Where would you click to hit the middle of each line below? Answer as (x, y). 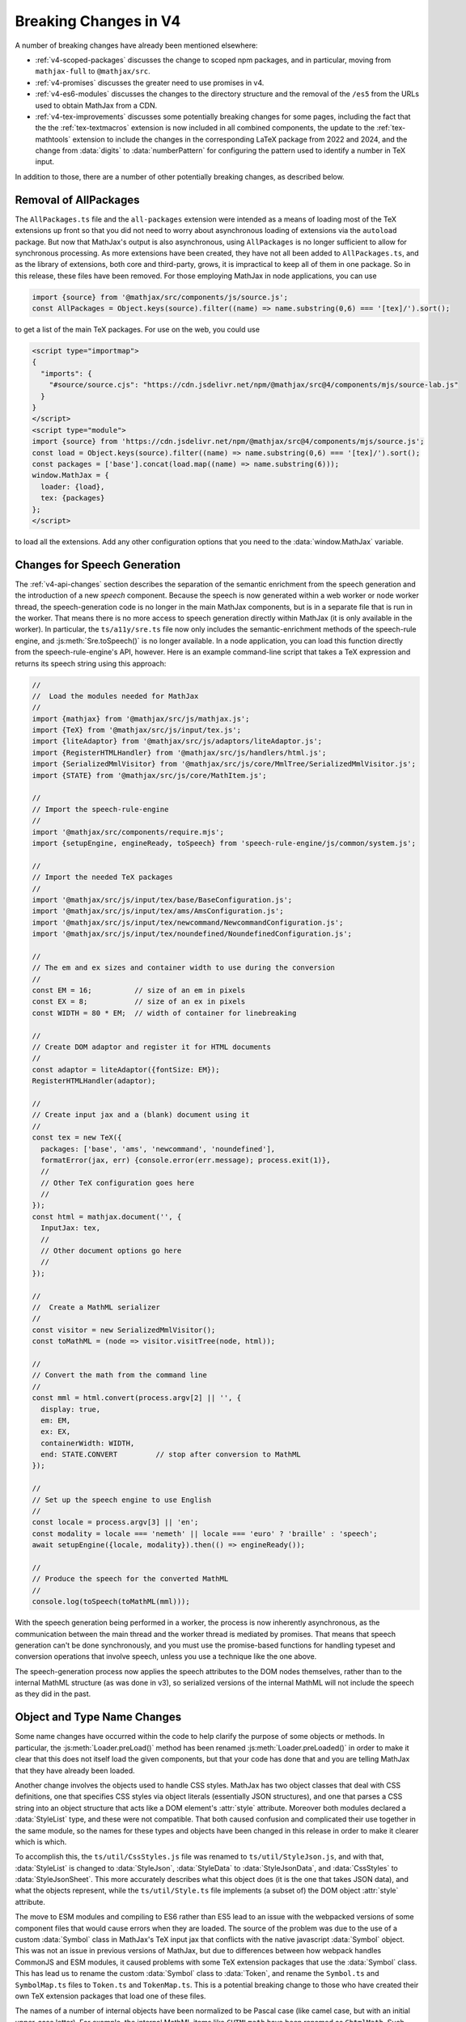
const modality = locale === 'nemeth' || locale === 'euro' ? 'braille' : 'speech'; (205, 1533)
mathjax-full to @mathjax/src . (93, 71)
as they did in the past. (53, 1694)
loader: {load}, (73, 486)
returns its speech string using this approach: (91, 663)
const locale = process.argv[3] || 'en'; (115, 1522)
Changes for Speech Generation (98, 565)
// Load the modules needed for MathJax (115, 696)
